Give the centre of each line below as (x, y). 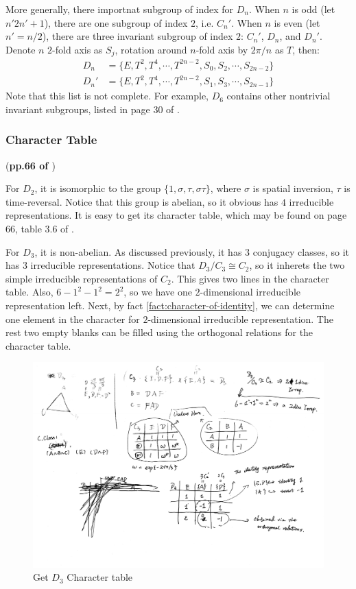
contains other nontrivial (278, 96)
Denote (21, 49)
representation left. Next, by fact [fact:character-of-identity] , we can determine (170, 305)
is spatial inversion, (293, 188)
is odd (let (313, 9)
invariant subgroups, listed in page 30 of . (93, 109)
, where (226, 188)
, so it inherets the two (297, 265)
